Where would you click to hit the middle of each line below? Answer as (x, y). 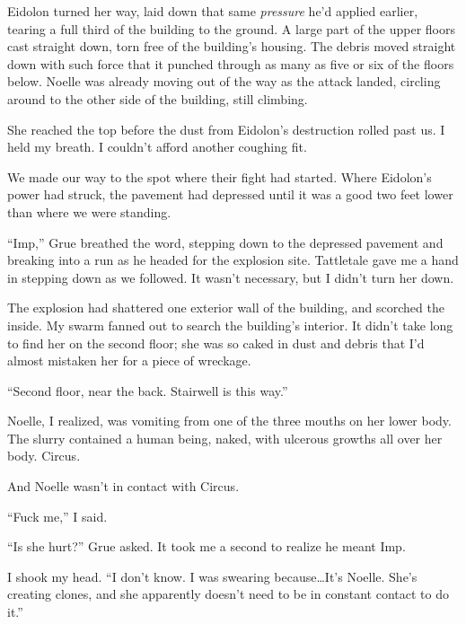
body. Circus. (44, 456)
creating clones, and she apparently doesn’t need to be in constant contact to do (228, 594)
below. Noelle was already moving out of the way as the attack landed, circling (224, 81)
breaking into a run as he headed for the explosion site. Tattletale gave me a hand (233, 260)
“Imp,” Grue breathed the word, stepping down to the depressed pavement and (225, 242)
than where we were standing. (89, 211)
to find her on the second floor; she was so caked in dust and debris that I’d (216, 343)
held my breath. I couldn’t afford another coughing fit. (157, 147)
